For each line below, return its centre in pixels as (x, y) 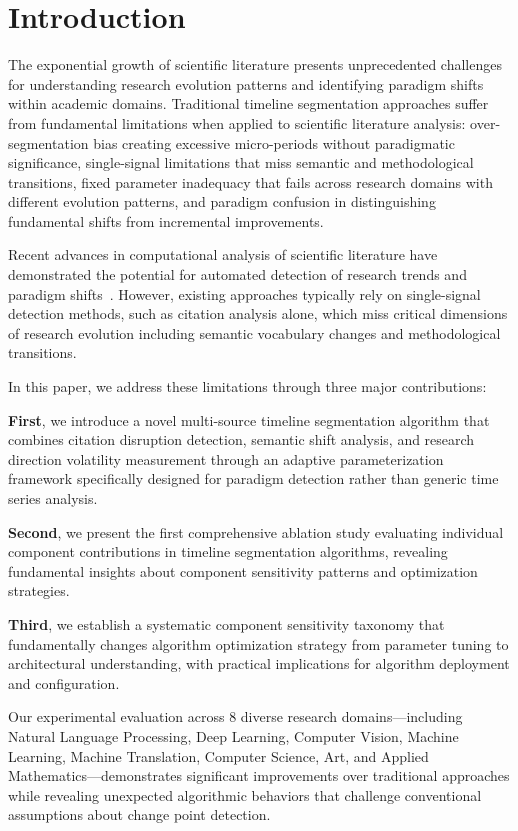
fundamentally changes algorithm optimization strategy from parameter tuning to (258, 643)
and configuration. (64, 682)
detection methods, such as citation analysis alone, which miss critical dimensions (258, 313)
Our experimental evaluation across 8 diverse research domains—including (235, 716)
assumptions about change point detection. (139, 814)
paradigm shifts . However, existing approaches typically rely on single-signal (244, 293)
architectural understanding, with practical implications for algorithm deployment (259, 663)
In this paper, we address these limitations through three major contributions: (247, 386)
